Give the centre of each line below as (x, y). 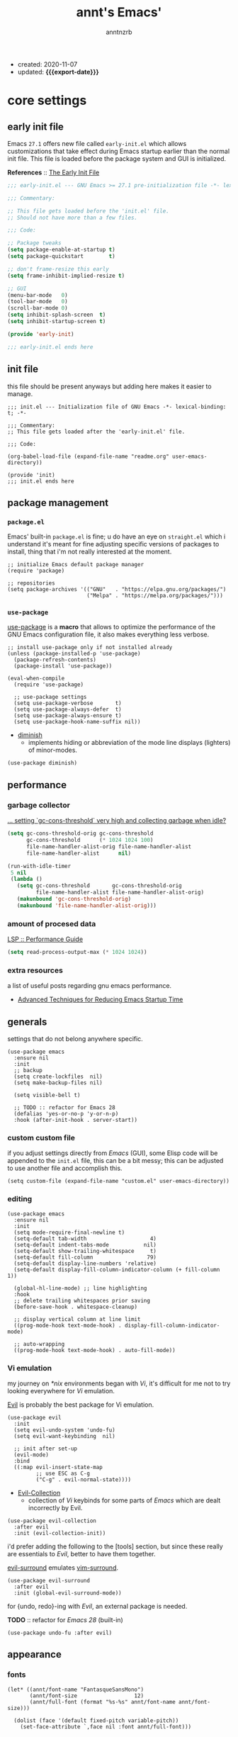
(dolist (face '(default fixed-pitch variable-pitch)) (96, 1720)
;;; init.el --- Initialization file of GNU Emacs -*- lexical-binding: (117, 407)
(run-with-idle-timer (39, 866)
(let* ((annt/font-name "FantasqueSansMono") (75, 1690)
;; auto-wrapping (39, 1344)
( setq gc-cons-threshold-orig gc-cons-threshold (80, 833)
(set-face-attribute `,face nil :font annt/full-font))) (106, 1726)
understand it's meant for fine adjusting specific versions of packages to (113, 544)
